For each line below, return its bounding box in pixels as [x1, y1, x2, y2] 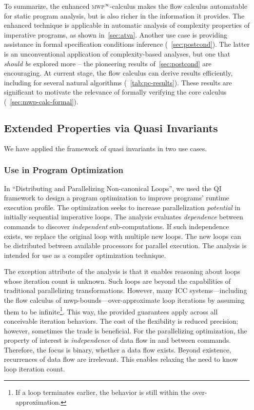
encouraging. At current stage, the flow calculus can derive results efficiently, [4, 68, 233, 78]
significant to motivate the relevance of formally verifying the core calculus [4, 87, 227, 97]
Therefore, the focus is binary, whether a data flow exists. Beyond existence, [4, 344, 232, 354]
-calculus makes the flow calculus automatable [110, 1, 248, 11]
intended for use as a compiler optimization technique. [4, 250, 166, 260]
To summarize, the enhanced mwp [4, 1, 105, 11]
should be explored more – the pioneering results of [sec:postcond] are [4, 58, 212, 68]
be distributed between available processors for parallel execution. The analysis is [4, 240, 247, 251]
